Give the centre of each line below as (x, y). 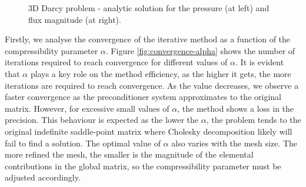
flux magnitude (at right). (75, 19)
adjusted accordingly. (43, 177)
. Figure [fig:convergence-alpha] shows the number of (200, 50)
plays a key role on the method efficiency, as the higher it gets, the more (161, 73)
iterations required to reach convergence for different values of (116, 62)
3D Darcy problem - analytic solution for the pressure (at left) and (149, 8)
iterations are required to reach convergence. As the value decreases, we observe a (152, 85)
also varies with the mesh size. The (235, 143)
